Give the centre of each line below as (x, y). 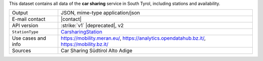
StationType (25, 32)
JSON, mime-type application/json (101, 13)
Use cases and (29, 38)
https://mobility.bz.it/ (85, 45)
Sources (21, 51)
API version (25, 26)
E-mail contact (29, 19)
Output (20, 13)
